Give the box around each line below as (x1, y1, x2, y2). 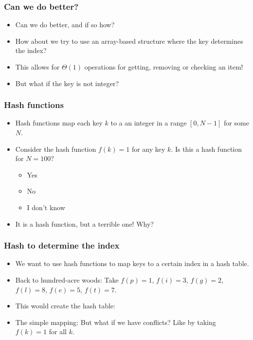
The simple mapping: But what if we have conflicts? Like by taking (15, 317, 216, 327)
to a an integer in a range (110, 118, 187, 128)
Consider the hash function (15, 143, 96, 154)
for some (224, 118, 249, 128)
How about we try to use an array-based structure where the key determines (15, 36, 243, 46)
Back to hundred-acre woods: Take (15, 274, 119, 285)
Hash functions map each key (15, 118, 103, 128)
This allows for (15, 62, 60, 72)
